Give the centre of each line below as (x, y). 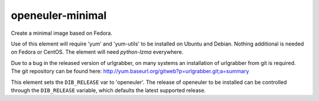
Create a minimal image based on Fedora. (61, 33)
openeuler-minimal (59, 15)
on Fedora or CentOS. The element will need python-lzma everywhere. (97, 52)
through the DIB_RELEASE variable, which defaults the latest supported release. (108, 90)
